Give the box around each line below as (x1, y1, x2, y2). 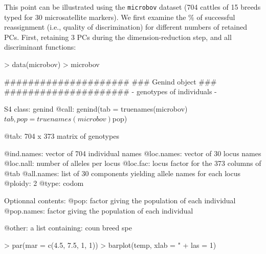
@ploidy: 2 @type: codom (4, 178, 84, 188)
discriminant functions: (4, 41, 76, 52)
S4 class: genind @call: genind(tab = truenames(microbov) (4, 103, 188, 114)
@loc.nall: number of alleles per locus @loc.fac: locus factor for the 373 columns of (4, 158, 261, 168)
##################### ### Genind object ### (4, 76, 217, 87)
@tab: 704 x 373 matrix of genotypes (4, 131, 119, 141)
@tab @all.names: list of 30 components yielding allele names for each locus (4, 167, 241, 178)
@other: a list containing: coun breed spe (4, 222, 132, 233)
